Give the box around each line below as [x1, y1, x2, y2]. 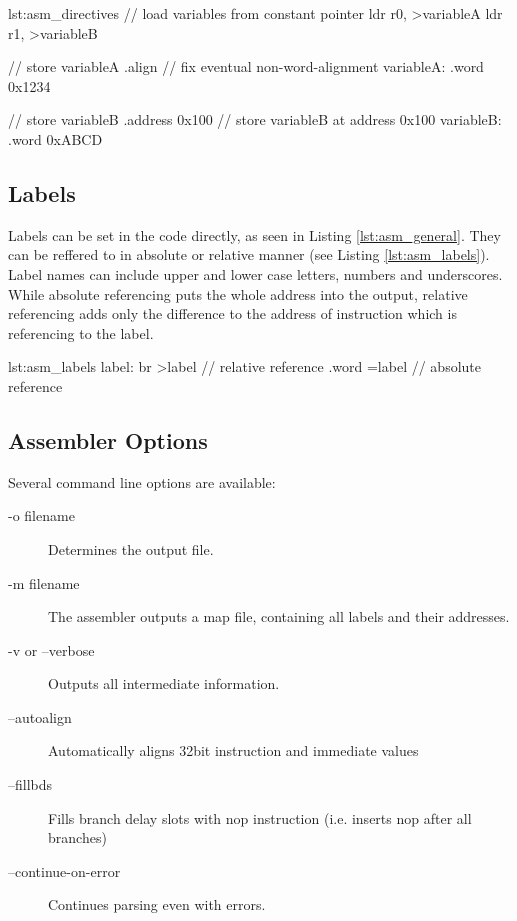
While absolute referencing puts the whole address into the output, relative [8, 283, 468, 304]
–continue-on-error [8, 860, 121, 881]
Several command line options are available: [8, 471, 276, 492]
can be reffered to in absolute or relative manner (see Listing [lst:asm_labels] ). [8, 244, 490, 265]
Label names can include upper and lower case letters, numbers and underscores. [8, 263, 503, 284]
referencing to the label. [8, 322, 154, 343]
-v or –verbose [8, 639, 95, 660]
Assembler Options [8, 424, 208, 455]
